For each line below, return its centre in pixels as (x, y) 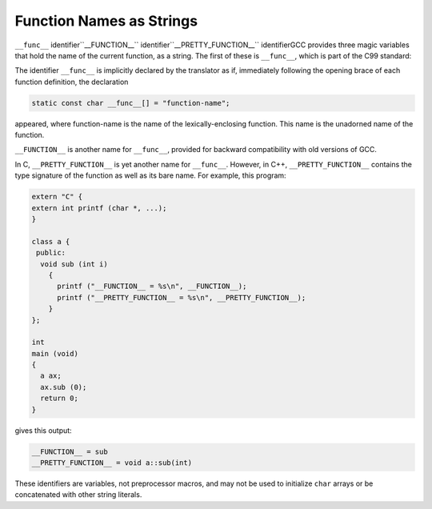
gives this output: (43, 430)
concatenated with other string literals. (78, 495)
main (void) (55, 353)
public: (51, 253)
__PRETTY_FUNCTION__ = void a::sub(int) (112, 463)
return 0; (60, 399)
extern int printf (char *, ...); (99, 208)
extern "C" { (57, 197)
